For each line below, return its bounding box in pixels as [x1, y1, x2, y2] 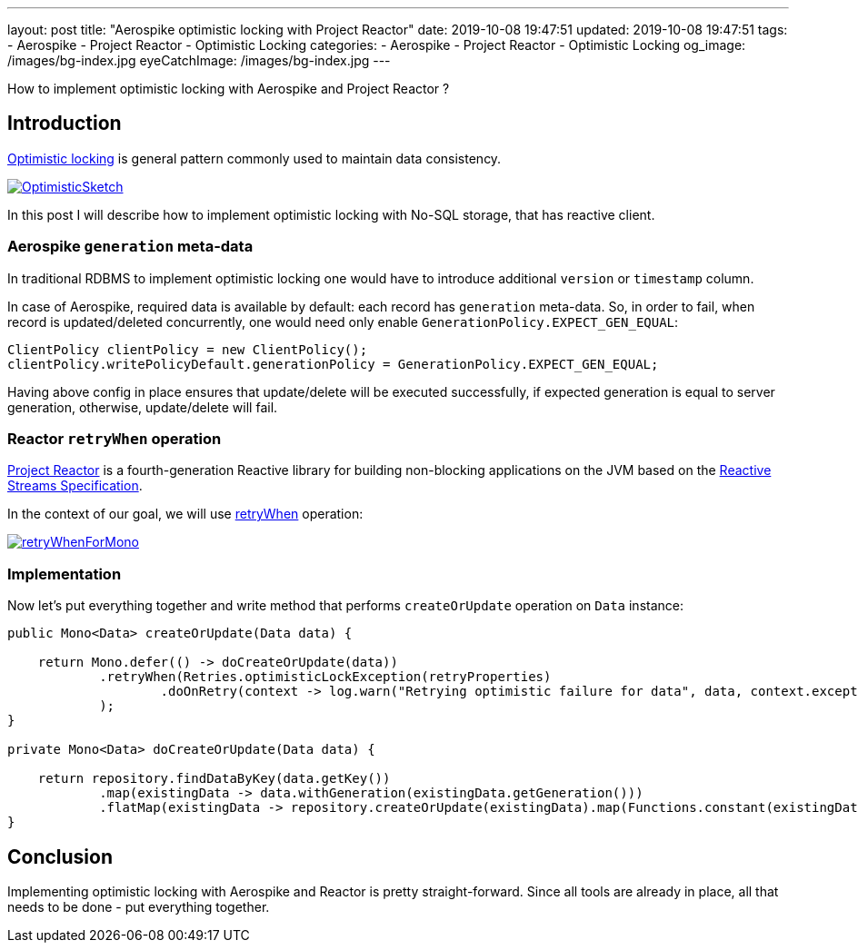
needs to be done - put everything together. [7, 898, 270, 915]
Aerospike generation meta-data [7, 237, 254, 256]
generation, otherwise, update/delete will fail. [7, 399, 278, 415]
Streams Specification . [7, 478, 143, 494]
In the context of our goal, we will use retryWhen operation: [7, 506, 364, 522]
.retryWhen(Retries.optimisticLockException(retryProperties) [99, 669, 552, 685]
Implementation [7, 564, 122, 583]
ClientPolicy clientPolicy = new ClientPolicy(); [7, 341, 368, 357]
